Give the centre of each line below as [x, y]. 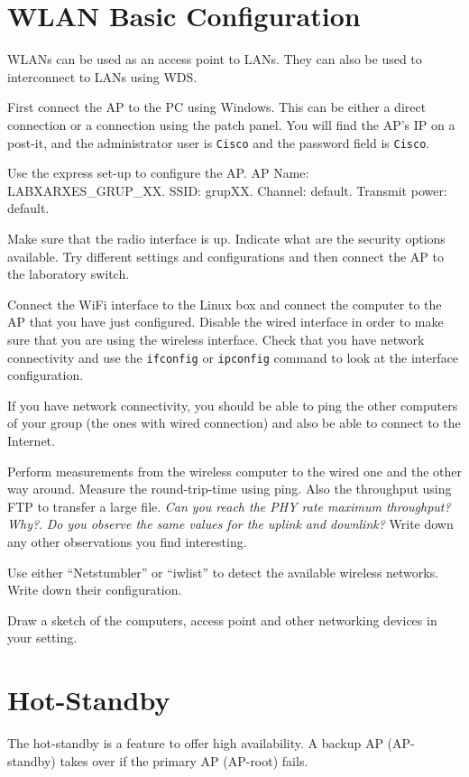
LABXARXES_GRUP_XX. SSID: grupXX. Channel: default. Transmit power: [227, 190]
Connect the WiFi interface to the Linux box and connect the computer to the [225, 304]
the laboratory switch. [69, 274]
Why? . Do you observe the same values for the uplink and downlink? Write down [230, 524]
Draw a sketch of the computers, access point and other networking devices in [222, 620]
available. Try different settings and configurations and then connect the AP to [225, 256]
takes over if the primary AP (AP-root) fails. [184, 760]
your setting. [42, 638]
